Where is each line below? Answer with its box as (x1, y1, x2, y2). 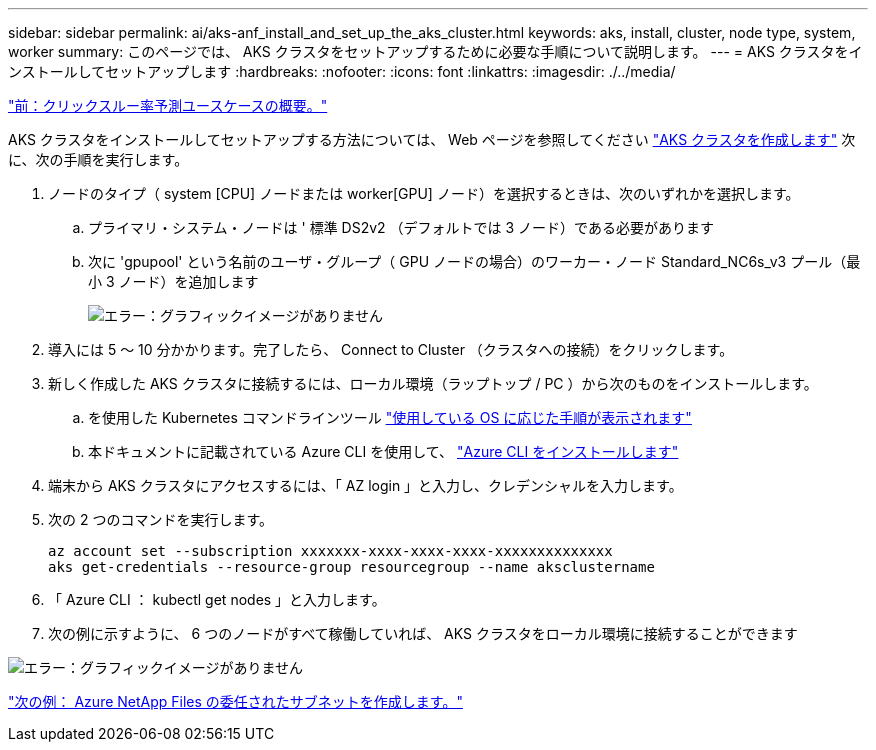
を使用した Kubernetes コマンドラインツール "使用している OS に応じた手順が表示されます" (88, 409, 692, 426)
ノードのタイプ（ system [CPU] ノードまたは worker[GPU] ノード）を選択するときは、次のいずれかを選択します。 (48, 185, 800, 202)
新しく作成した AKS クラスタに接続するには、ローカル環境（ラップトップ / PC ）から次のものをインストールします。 (48, 375, 818, 392)
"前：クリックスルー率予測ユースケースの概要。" (8, 97, 328, 114)
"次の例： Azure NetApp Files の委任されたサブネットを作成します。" (8, 693, 463, 710)
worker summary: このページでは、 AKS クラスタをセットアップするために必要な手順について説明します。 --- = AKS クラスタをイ (8, 43, 863, 60)
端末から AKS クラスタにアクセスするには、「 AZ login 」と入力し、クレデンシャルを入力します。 (48, 477, 683, 494)
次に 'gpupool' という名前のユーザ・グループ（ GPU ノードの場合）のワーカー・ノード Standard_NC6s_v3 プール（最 (88, 253, 861, 270)
